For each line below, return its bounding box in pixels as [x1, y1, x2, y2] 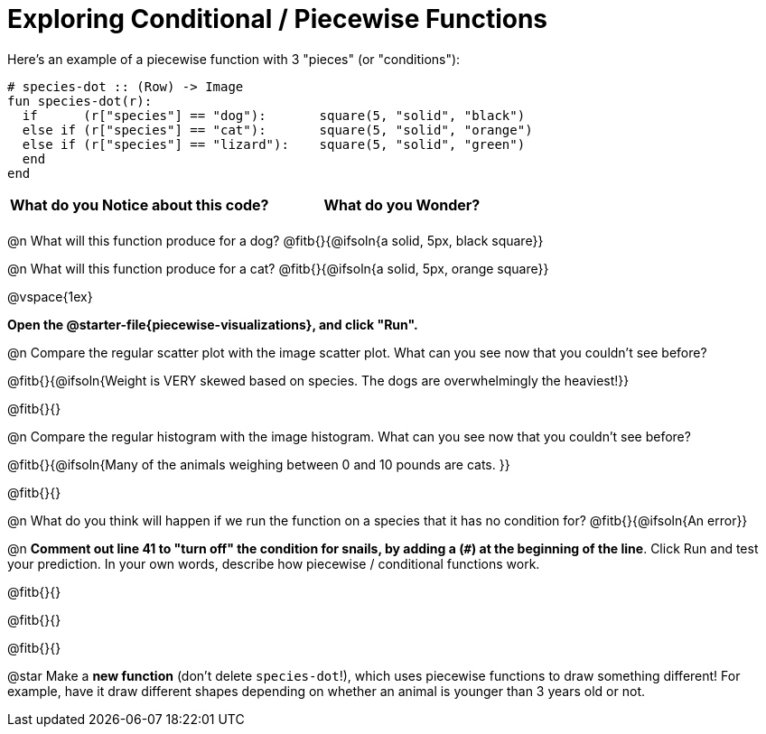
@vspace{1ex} [7, 288, 93, 304]
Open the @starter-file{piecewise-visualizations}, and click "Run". [7, 316, 418, 332]
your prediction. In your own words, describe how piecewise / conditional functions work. [7, 555, 540, 571]
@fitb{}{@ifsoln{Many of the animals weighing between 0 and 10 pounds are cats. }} [7, 456, 510, 472]
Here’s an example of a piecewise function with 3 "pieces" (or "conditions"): [7, 51, 461, 67]
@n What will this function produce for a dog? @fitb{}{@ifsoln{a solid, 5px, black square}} [7, 232, 544, 248]
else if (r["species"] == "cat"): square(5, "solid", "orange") [22, 122, 533, 137]
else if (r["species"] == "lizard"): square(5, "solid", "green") [22, 136, 526, 152]
